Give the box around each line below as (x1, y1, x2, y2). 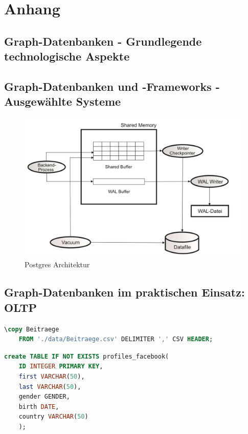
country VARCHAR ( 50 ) (18, 413, 88, 421)
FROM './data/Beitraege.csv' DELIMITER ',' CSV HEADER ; (18, 336, 213, 343)
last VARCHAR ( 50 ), (18, 383, 81, 390)
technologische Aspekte (4, 48, 130, 64)
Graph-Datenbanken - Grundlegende (4, 33, 202, 49)
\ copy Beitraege (4, 325, 59, 333)
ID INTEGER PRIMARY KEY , (18, 363, 103, 370)
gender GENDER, (18, 393, 70, 401)
